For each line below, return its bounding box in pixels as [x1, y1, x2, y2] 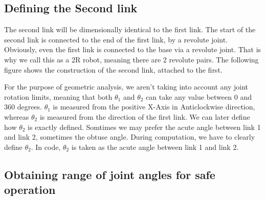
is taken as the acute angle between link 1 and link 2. [71, 141, 239, 152]
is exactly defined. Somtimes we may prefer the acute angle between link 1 [28, 121, 261, 132]
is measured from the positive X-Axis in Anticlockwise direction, [53, 101, 255, 112]
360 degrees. [4, 101, 42, 112]
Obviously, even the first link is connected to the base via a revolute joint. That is [4, 44, 261, 55]
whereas [4, 111, 29, 122]
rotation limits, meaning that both [4, 91, 113, 102]
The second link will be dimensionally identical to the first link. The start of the [4, 24, 256, 35]
